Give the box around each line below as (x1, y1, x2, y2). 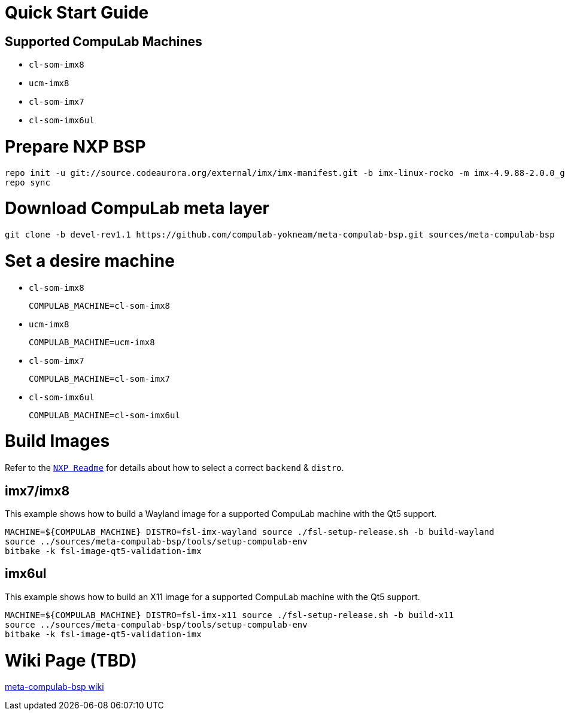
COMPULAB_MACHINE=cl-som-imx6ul (29, 410, 180, 420)
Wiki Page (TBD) (5, 650, 137, 671)
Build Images (5, 431, 110, 452)
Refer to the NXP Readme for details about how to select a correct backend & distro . (5, 463, 344, 473)
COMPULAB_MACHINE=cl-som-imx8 (29, 300, 171, 311)
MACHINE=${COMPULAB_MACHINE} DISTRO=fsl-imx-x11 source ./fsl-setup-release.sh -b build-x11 (5, 610, 454, 620)
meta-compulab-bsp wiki (5, 681, 104, 692)
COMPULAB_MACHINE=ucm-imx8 (29, 337, 155, 347)
